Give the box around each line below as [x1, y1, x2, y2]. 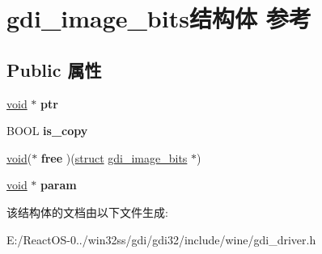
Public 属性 [6, 57, 102, 82]
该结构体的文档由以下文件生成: [6, 203, 168, 220]
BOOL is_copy [6, 122, 88, 139]
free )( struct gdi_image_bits [40, 149, 188, 166]
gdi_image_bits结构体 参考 [6, 2, 311, 35]
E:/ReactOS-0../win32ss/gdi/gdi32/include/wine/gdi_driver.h [6, 231, 316, 248]
